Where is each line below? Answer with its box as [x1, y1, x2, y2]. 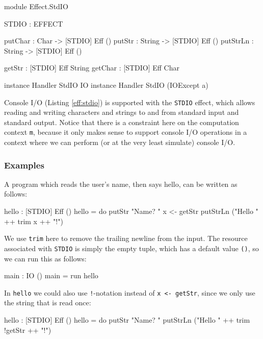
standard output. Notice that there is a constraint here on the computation [4, 116, 239, 127]
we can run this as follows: [4, 253, 87, 263]
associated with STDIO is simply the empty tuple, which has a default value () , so [4, 243, 259, 253]
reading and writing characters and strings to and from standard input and [4, 107, 239, 117]
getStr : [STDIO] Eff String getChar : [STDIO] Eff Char [4, 62, 179, 73]
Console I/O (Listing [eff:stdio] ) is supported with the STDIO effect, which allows [4, 96, 255, 107]
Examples [4, 158, 44, 171]
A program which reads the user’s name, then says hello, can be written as [4, 178, 238, 189]
